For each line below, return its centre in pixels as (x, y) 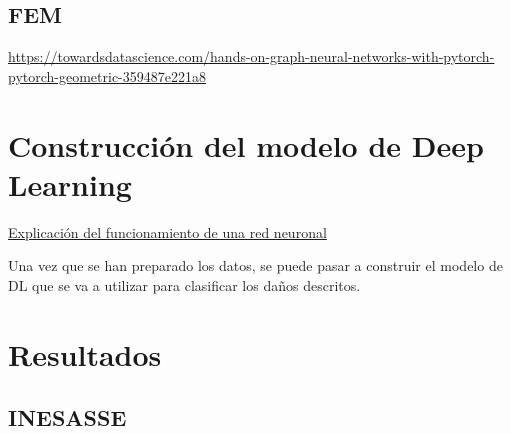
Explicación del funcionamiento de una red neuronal (167, 231)
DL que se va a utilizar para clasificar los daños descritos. (184, 284)
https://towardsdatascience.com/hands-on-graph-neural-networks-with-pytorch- (251, 56)
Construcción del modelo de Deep (246, 144)
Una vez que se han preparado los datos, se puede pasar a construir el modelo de (255, 265)
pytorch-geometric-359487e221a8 (107, 75)
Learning (70, 183)
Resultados (85, 353)
